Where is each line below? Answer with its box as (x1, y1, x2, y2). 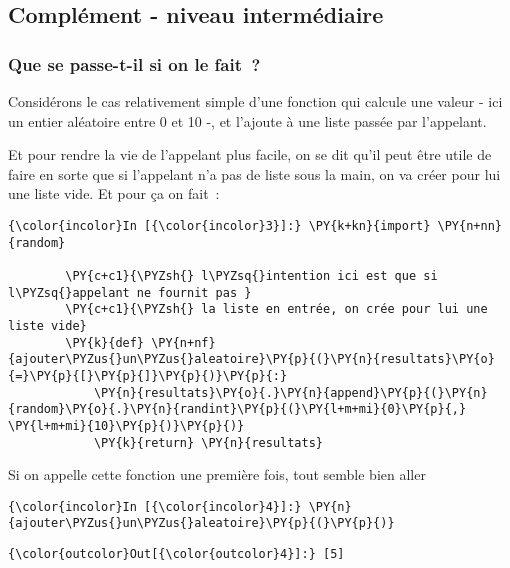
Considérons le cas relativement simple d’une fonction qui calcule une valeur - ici (8, 91, 503, 111)
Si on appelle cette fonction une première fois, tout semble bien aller (8, 464, 426, 485)
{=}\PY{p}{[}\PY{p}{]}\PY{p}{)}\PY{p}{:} (8, 368, 288, 383)
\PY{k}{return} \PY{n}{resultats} (93, 435, 323, 450)
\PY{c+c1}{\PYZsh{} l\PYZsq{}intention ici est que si (65, 268, 438, 283)
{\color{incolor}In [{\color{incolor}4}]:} (8, 499, 302, 514)
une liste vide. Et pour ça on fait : (8, 183, 220, 204)
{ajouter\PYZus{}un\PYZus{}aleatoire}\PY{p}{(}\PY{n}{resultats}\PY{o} (8, 352, 495, 367)
